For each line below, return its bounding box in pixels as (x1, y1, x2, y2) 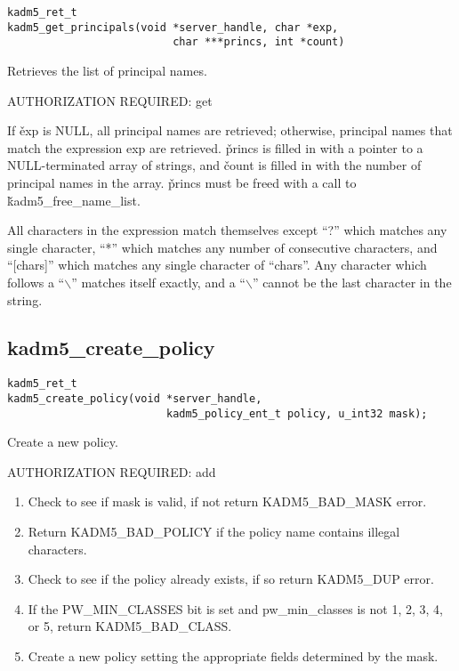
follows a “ (7, 272, 65, 291)
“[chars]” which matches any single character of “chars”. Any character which (7, 255, 427, 274)
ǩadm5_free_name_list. (7, 190, 141, 209)
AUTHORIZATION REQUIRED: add (7, 462, 216, 481)
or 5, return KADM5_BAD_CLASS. (28, 617, 232, 635)
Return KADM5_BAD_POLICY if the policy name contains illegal (28, 522, 400, 541)
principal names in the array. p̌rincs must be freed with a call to (7, 173, 357, 191)
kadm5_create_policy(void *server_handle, (7, 392, 262, 405)
